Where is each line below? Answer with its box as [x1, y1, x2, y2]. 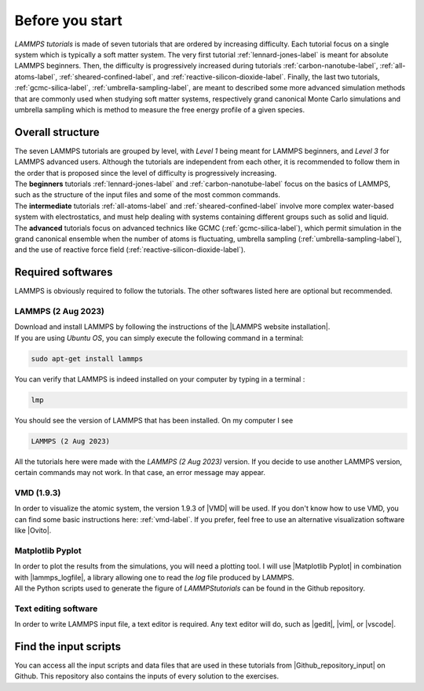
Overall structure [14, 126, 100, 139]
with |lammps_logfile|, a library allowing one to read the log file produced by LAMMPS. [14, 572, 294, 582]
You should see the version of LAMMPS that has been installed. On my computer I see [14, 415, 294, 425]
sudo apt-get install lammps [31, 354, 144, 363]
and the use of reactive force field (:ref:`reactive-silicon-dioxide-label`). [14, 245, 247, 254]
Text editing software [14, 603, 98, 614]
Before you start [14, 12, 123, 29]
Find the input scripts [14, 640, 122, 653]
